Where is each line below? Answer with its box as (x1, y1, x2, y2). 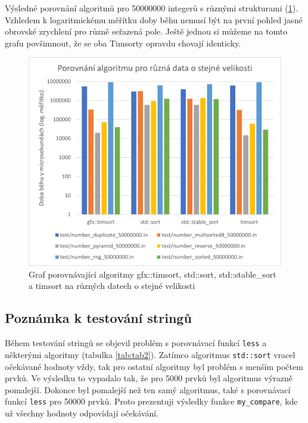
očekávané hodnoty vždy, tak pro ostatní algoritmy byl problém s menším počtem (5, 360, 303, 372)
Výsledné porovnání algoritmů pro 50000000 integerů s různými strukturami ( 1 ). (5, 2, 298, 14)
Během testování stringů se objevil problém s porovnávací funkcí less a (5, 337, 267, 349)
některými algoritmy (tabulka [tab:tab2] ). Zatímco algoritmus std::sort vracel (5, 348, 295, 360)
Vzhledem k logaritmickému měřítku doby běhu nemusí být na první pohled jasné (5, 13, 303, 26)
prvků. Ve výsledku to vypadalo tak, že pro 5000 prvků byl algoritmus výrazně (5, 372, 293, 384)
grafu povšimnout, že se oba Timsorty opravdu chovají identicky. (5, 36, 241, 49)
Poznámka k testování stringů (5, 309, 192, 327)
